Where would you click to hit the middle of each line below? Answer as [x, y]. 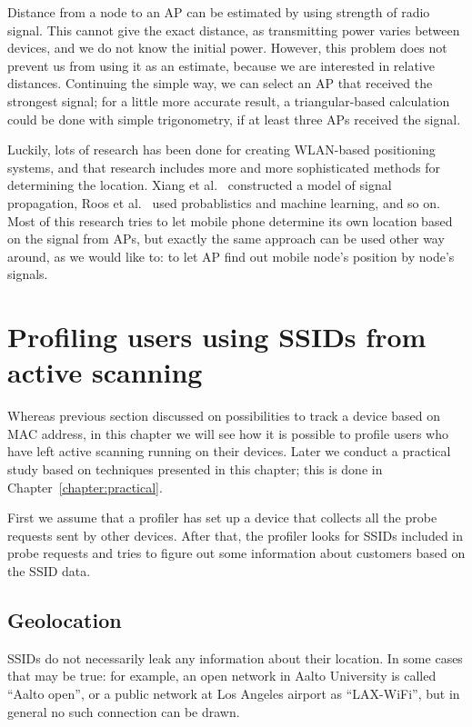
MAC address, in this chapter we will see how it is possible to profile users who [228, 433]
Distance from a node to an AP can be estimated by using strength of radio [219, 12]
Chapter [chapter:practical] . [85, 487]
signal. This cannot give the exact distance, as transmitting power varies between [234, 30]
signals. [28, 274]
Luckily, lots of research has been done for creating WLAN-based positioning [221, 149]
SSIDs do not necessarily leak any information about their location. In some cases [235, 657]
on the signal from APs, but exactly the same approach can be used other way [226, 239]
